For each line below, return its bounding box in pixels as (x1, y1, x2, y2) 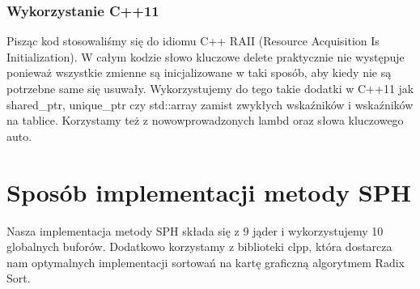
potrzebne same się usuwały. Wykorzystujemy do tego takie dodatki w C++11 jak (6, 80, 414, 96)
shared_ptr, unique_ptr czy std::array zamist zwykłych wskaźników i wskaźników (6, 96, 414, 113)
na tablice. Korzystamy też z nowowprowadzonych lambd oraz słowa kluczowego (6, 112, 404, 129)
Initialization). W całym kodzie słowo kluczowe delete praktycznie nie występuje (6, 48, 405, 65)
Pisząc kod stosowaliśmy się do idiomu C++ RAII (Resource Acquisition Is (6, 32, 380, 49)
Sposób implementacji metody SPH (6, 175, 411, 208)
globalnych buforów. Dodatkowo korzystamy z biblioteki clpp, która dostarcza (6, 238, 392, 255)
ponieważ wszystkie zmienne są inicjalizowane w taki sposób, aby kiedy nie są (6, 64, 392, 81)
